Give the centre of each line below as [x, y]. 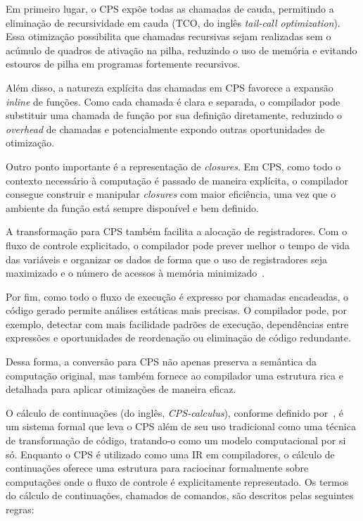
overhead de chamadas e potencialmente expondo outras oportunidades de [165, 128]
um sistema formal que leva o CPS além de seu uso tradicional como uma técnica [181, 426]
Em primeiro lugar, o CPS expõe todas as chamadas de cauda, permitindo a [170, 8]
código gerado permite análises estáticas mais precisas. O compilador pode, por [176, 310]
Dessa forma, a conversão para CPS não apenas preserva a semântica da [161, 362]
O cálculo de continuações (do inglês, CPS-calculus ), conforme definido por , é [175, 412]
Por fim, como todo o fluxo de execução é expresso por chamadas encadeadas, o [177, 296]
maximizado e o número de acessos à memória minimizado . [135, 273]
